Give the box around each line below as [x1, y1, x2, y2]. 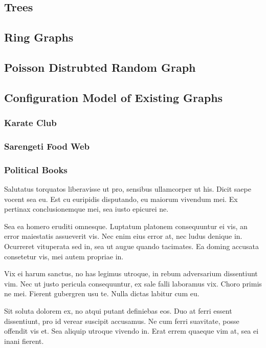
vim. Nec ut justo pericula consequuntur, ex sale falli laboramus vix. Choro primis [4, 278, 262, 289]
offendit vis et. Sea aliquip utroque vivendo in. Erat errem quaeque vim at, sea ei [4, 325, 259, 336]
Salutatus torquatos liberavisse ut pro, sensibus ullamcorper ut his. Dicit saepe [4, 183, 251, 194]
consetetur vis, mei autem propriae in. [4, 251, 124, 261]
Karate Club [4, 116, 57, 129]
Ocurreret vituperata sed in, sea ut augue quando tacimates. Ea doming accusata [4, 241, 259, 251]
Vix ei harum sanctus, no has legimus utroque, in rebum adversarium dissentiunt [4, 268, 258, 279]
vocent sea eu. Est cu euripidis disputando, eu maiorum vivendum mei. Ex [4, 193, 238, 204]
